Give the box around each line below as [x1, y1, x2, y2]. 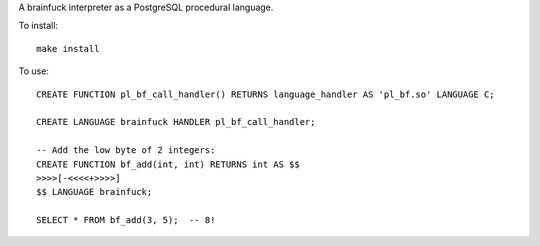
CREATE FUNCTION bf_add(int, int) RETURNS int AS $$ [36, 158, 300, 170]
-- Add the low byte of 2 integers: [36, 145, 216, 156]
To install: [18, 20, 59, 32]
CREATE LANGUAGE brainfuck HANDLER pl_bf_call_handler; [36, 116, 316, 128]
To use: [18, 65, 50, 77]
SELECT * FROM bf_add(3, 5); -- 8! [36, 215, 216, 226]
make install [36, 43, 100, 54]
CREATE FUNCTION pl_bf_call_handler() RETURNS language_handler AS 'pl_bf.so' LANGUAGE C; [36, 88, 495, 100]
